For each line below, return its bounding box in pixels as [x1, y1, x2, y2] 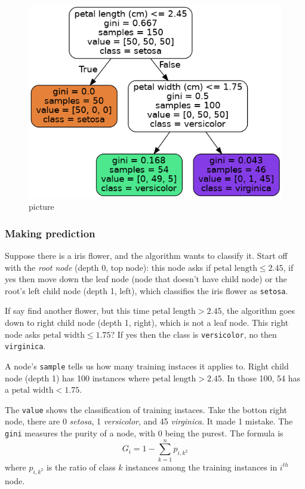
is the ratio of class [46, 460, 116, 473]
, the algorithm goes [221, 304, 295, 317]
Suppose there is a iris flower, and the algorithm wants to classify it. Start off [5, 249, 288, 261]
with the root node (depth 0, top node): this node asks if [5, 261, 211, 273]
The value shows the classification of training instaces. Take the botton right [5, 403, 288, 415]
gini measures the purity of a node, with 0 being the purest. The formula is [5, 427, 284, 439]
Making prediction [5, 225, 95, 240]
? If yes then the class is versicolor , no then [110, 328, 277, 340]
